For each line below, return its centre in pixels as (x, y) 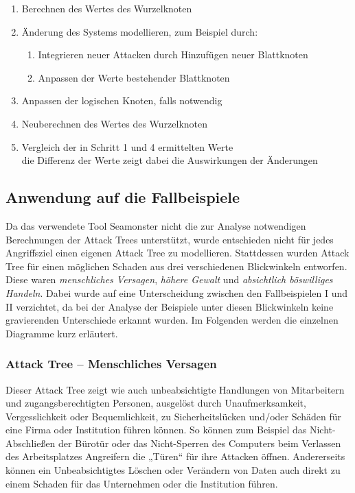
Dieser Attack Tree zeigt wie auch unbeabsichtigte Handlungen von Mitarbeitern (175, 389)
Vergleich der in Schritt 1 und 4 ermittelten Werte (127, 146)
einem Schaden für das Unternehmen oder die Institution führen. (142, 483)
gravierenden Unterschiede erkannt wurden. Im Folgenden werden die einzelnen (172, 320)
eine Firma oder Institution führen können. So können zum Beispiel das (156, 430)
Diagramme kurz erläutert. (62, 333)
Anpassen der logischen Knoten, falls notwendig (122, 100)
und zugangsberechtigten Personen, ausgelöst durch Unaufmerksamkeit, (156, 403)
